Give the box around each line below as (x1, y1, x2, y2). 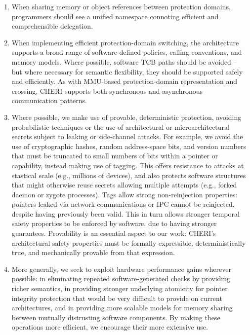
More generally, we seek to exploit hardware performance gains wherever (11, 263, 231, 274)
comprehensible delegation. (11, 21, 93, 31)
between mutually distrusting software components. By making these (11, 312, 220, 322)
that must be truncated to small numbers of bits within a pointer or (11, 150, 218, 161)
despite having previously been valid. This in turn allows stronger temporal (11, 208, 240, 219)
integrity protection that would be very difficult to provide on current (11, 293, 222, 303)
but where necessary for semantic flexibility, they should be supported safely (11, 66, 243, 76)
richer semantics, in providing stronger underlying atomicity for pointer (11, 283, 228, 294)
